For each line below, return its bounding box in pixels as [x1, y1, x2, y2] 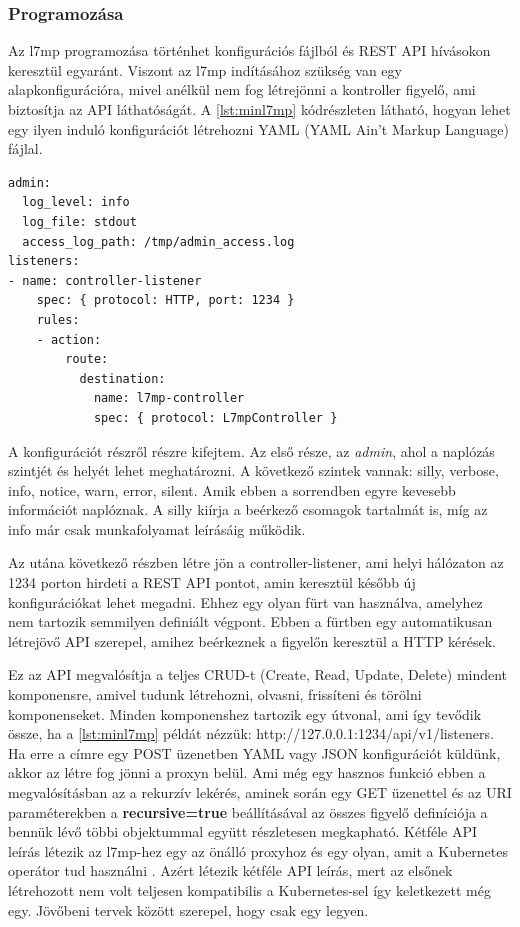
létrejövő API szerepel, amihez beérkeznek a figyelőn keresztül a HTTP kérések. [8, 630, 497, 651]
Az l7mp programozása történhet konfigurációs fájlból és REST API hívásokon [8, 40, 491, 61]
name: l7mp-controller [93, 391, 245, 406]
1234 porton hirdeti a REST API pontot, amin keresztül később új [8, 572, 416, 593]
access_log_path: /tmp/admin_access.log [22, 234, 295, 249]
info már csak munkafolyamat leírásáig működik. [8, 518, 306, 539]
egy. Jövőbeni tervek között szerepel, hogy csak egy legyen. [8, 899, 369, 920]
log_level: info [22, 195, 130, 210]
